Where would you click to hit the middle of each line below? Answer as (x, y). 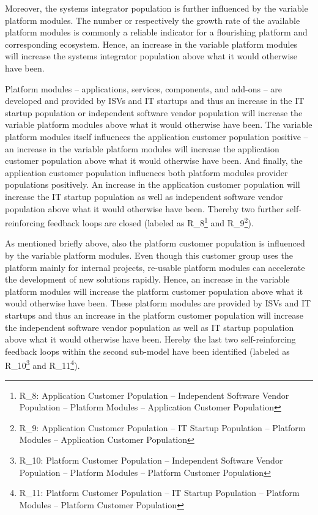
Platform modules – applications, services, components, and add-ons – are (144, 88)
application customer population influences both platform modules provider (146, 172)
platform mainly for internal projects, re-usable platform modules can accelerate (155, 267)
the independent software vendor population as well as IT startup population (150, 327)
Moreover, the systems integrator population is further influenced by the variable (157, 8)
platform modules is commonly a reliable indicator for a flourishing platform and (156, 32)
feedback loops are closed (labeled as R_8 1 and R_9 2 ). (150, 222)
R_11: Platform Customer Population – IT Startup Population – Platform (159, 493)
